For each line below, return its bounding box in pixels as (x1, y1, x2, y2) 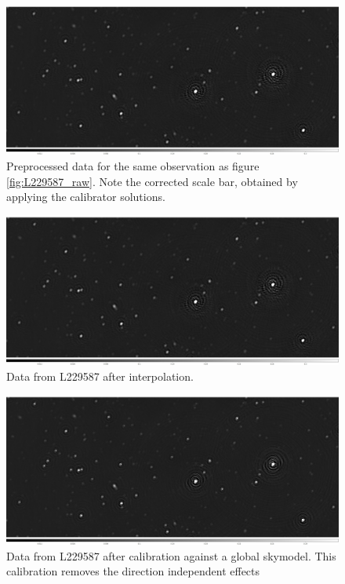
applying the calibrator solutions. (6, 188, 165, 205)
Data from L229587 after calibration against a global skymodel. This (6, 547, 336, 564)
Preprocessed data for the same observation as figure (6, 158, 260, 174)
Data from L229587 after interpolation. (6, 367, 194, 384)
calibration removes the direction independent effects (6, 563, 260, 579)
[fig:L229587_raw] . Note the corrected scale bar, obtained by (6, 173, 298, 189)
